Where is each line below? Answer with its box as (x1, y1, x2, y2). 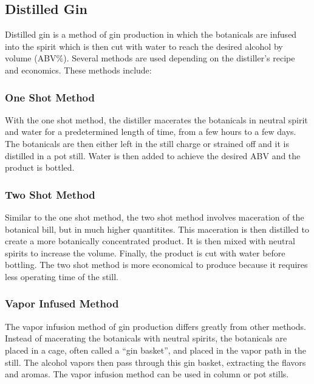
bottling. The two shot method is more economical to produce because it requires (5, 258, 308, 271)
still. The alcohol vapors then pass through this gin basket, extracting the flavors (5, 355, 306, 368)
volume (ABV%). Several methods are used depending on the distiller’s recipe (5, 52, 295, 64)
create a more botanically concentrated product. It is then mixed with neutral (5, 235, 295, 247)
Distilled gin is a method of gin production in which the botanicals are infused (5, 28, 297, 41)
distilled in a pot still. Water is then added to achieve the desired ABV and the (5, 149, 301, 162)
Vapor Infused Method (5, 296, 119, 311)
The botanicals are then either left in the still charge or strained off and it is (5, 137, 289, 149)
